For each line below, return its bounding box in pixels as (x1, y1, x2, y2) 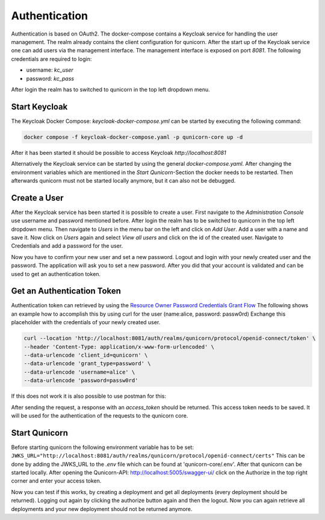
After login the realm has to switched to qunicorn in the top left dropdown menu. (11, 86, 210, 93)
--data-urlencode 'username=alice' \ (23, 368, 135, 375)
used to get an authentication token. (11, 270, 101, 277)
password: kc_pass (26, 75, 75, 82)
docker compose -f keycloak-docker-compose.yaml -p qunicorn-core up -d (23, 133, 243, 140)
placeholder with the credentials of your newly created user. (11, 319, 161, 326)
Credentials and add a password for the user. (11, 242, 123, 249)
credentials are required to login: (11, 55, 92, 63)
